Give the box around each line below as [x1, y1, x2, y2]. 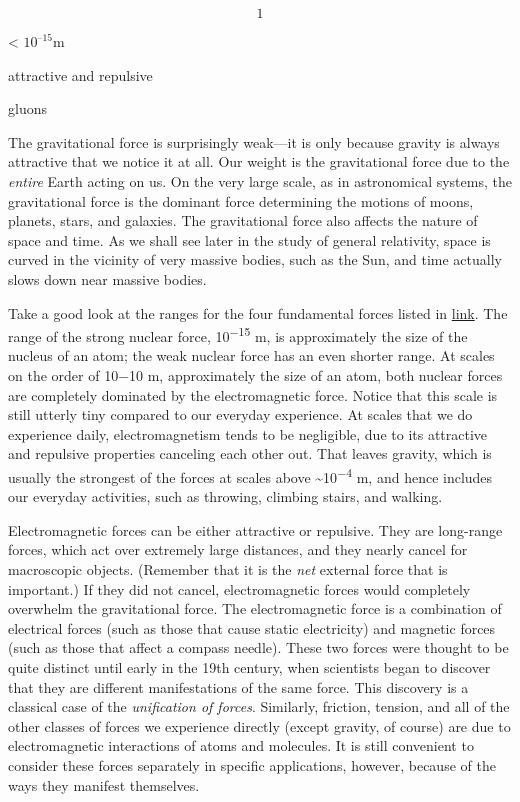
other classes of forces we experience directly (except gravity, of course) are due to [8, 715, 511, 736]
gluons [8, 98, 47, 119]
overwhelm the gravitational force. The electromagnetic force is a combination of [8, 598, 502, 619]
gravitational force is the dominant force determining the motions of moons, [8, 190, 474, 211]
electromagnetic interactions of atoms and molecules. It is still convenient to [8, 735, 474, 756]
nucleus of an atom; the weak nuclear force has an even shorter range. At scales [8, 345, 495, 366]
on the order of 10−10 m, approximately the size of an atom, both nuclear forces [8, 364, 503, 385]
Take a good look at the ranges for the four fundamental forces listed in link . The [8, 302, 508, 323]
